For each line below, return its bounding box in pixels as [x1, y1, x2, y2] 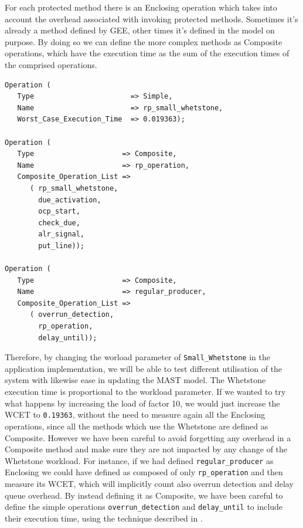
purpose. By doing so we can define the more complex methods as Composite [5, 35, 282, 48]
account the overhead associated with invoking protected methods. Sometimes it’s [5, 12, 298, 25]
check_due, [38, 218, 80, 227]
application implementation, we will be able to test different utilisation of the [5, 362, 282, 374]
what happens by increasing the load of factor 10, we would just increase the [5, 397, 280, 409]
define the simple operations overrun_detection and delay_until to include [5, 500, 283, 513]
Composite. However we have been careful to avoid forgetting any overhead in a [5, 431, 291, 444]
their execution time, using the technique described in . [5, 512, 203, 524]
